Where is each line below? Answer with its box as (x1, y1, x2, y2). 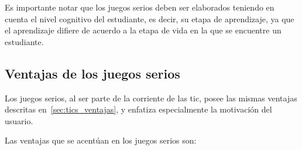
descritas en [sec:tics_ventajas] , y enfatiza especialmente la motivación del (5, 103, 272, 115)
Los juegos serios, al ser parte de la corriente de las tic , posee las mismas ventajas (5, 91, 297, 104)
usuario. (5, 114, 33, 127)
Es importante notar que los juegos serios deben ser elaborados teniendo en (5, 1, 274, 13)
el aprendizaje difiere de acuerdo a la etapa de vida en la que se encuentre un (5, 24, 282, 36)
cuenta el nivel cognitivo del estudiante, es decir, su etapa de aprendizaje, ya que (5, 12, 294, 25)
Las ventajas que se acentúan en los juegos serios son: (5, 134, 197, 146)
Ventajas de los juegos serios (5, 64, 180, 82)
